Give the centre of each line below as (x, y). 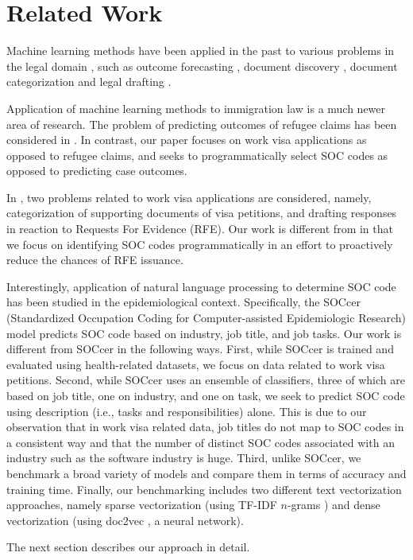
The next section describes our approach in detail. (128, 547)
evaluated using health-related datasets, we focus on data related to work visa (196, 364)
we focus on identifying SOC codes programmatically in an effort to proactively (200, 244)
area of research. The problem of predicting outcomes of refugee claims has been (202, 124)
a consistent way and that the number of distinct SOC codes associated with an (201, 442)
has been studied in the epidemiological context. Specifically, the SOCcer (183, 302)
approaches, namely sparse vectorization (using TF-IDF (142, 505)
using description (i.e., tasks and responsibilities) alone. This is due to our (187, 411)
